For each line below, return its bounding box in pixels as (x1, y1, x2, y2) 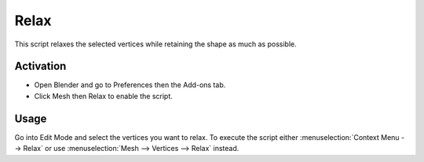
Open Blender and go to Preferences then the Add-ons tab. (34, 80, 226, 90)
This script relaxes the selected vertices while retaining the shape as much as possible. (14, 39, 298, 49)
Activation (14, 60, 67, 73)
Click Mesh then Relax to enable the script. (34, 91, 173, 101)
